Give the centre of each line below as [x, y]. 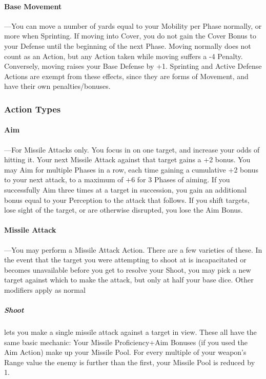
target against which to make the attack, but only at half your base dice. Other [129, 280]
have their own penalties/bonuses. [57, 86]
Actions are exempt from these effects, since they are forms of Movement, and [126, 76]
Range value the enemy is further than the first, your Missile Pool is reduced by [130, 362]
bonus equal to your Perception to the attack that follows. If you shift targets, [127, 200]
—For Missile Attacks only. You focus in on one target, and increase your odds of [132, 149]
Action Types [33, 109]
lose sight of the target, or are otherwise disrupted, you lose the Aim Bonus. [124, 210]
